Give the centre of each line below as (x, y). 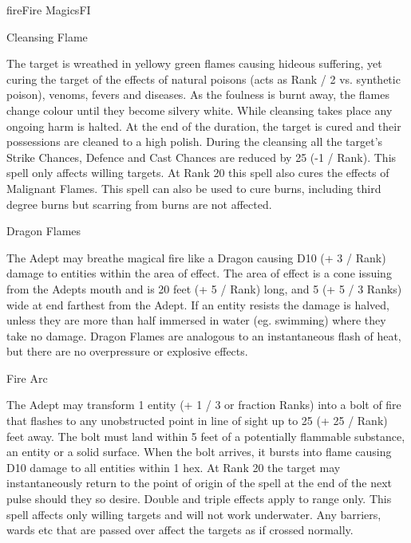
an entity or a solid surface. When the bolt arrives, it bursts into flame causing (199, 452)
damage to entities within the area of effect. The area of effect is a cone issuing (199, 273)
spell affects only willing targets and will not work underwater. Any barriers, (194, 514)
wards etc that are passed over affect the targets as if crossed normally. (180, 530)
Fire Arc (27, 378)
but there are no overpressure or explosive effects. (127, 351)
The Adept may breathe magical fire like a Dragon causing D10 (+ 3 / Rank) (196, 257)
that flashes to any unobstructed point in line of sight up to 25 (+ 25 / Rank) (197, 421)
